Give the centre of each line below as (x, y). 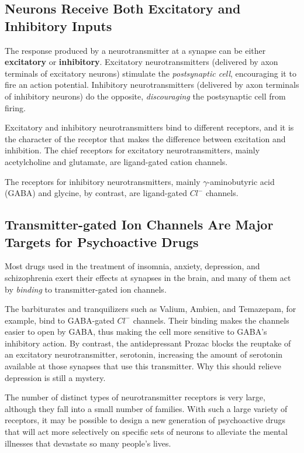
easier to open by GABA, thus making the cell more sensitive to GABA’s (136, 332)
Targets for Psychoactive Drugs (102, 241)
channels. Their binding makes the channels (211, 320)
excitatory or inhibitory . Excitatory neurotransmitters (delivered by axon (141, 62)
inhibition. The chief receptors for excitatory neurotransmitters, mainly (132, 150)
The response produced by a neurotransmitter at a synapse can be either (135, 50)
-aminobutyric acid (241, 181)
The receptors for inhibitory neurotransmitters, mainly (103, 181)
